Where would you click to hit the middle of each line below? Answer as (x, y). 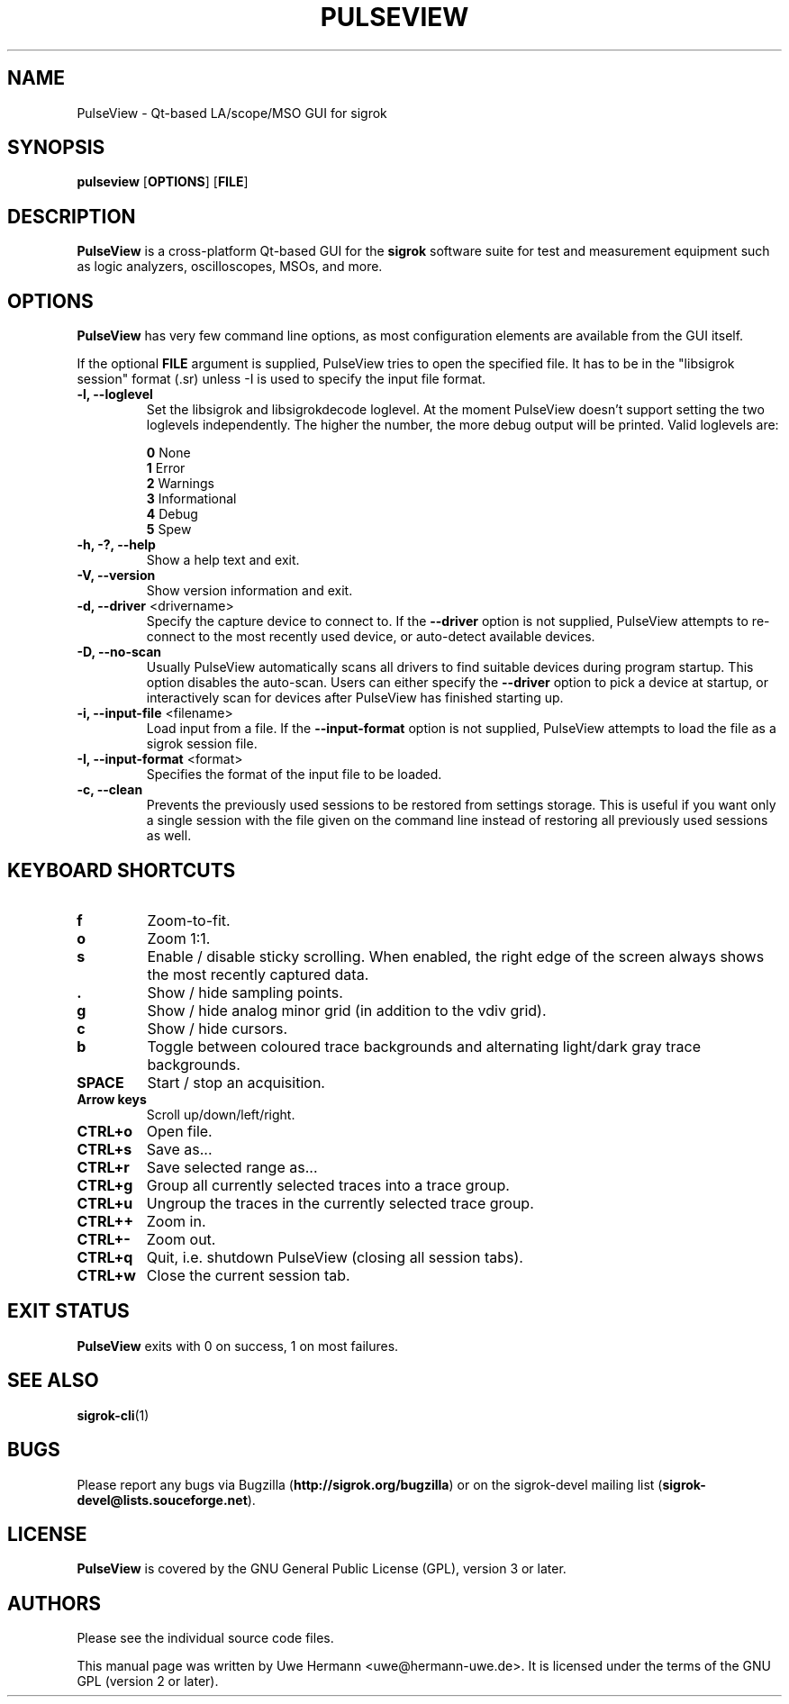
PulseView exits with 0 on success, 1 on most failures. (238, 1346)
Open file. (179, 1131)
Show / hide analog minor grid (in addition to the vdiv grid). (347, 1010)
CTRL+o (105, 1131)
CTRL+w (106, 1275)
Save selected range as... (232, 1167)
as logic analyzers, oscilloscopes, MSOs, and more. (230, 267)
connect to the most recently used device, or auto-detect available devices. (371, 637)
